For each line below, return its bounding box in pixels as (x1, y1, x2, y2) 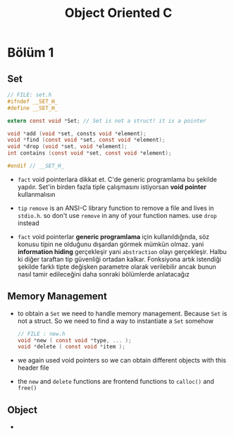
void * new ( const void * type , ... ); (17, 337, 132, 344)
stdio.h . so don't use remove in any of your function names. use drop (17, 211, 217, 219)
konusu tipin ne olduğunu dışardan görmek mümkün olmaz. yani (17, 240, 204, 248)
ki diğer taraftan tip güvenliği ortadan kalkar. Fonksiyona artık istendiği (17, 255, 222, 263)
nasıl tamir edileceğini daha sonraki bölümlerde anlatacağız (17, 270, 190, 278)
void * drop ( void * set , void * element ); (7, 143, 128, 150)
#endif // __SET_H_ (7, 162, 65, 169)
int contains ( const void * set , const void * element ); (7, 150, 172, 157)
